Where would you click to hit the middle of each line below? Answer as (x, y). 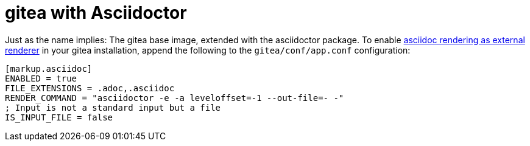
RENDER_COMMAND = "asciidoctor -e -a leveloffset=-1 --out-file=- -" (175, 98)
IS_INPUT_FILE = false (59, 117)
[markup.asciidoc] (49, 68)
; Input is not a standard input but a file (113, 107)
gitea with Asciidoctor (96, 13)
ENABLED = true (41, 78)
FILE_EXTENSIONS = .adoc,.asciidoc (90, 88)
